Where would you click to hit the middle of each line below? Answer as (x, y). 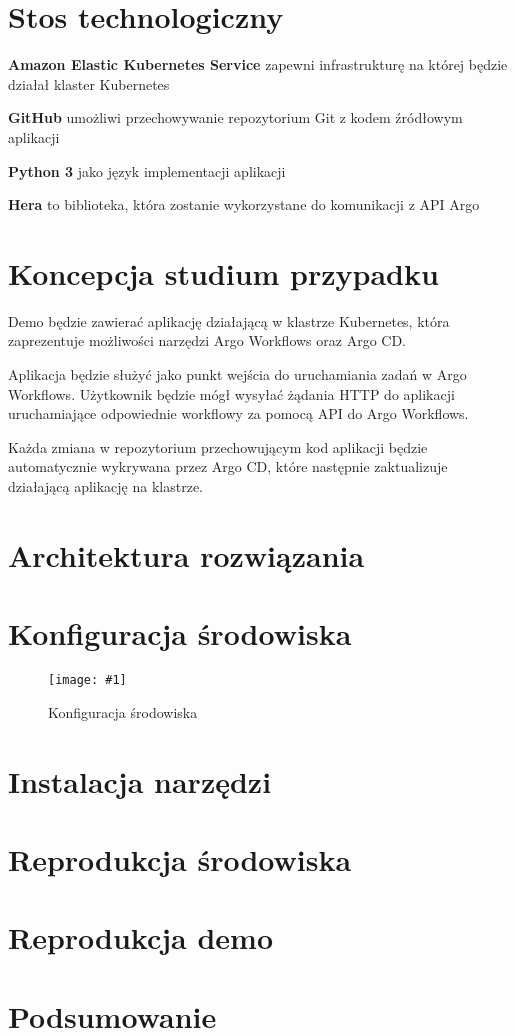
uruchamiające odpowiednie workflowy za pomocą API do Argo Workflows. (238, 413)
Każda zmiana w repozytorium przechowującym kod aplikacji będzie (218, 446)
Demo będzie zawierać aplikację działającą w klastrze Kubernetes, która (229, 320)
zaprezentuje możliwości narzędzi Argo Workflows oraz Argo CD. (207, 340)
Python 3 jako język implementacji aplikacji (147, 170)
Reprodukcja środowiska (180, 858)
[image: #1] (87, 680)
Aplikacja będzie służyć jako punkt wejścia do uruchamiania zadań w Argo (237, 374)
